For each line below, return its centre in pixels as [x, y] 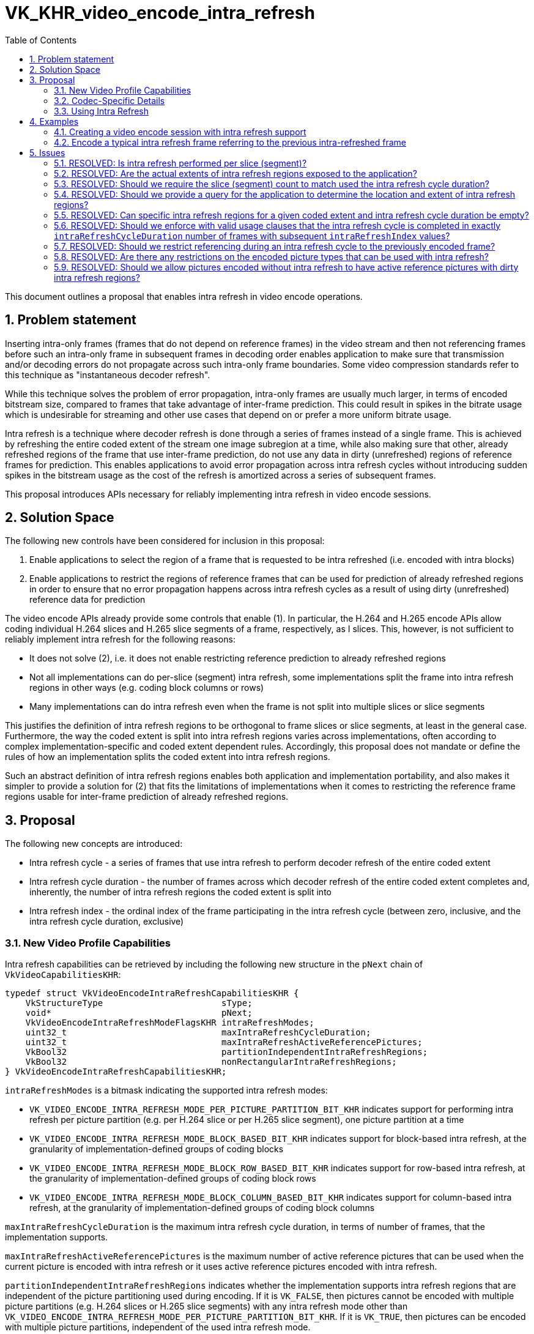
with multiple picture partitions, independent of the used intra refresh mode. [158, 1327]
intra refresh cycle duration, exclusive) [107, 922]
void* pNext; [139, 1013]
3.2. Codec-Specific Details [109, 100]
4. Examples [54, 121]
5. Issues [47, 152]
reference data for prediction [87, 600]
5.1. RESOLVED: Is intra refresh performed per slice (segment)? [180, 163]
